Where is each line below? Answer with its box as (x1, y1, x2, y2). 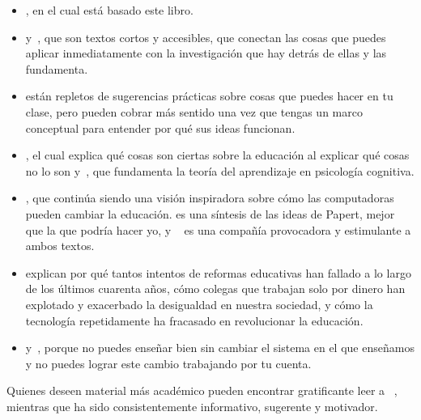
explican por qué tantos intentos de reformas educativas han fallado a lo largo (25, 264, 411, 281)
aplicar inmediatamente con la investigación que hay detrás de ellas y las (25, 45, 387, 62)
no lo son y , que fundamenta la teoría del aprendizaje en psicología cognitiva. (25, 162, 415, 179)
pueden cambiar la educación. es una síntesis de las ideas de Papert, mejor (25, 205, 395, 222)
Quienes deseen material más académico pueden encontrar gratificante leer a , (6, 382, 398, 399)
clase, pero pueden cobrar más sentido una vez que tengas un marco (25, 103, 363, 120)
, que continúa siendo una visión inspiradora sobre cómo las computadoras (25, 189, 394, 206)
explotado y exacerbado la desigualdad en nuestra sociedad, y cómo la (25, 295, 373, 312)
